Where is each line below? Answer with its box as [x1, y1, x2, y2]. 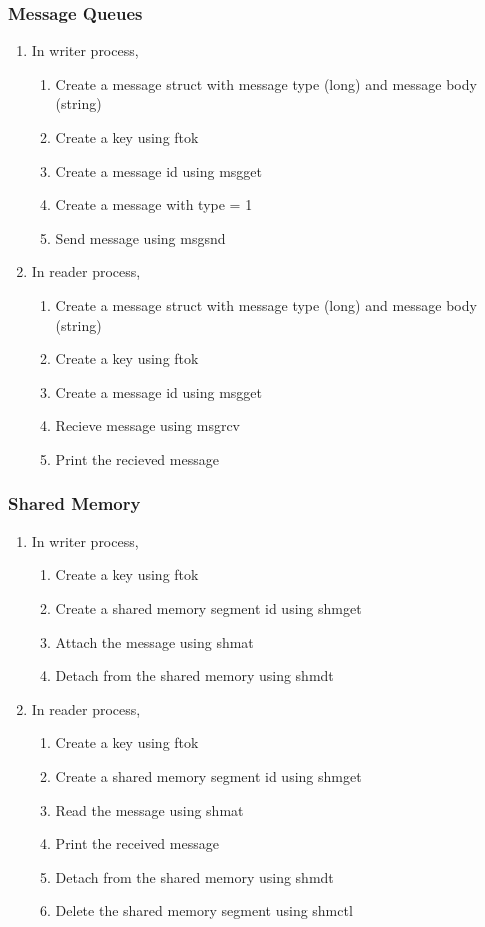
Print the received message [55, 833, 219, 854]
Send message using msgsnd [55, 227, 226, 248]
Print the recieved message [55, 448, 219, 469]
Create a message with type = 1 [55, 194, 253, 215]
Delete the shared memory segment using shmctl [55, 900, 353, 921]
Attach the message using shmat [55, 631, 254, 652]
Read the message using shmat [55, 799, 244, 820]
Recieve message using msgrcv [55, 415, 241, 436]
